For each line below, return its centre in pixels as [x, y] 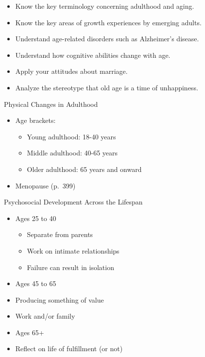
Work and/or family [45, 316]
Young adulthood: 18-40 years [71, 136]
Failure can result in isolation [70, 267]
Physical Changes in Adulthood [51, 104]
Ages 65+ [30, 332]
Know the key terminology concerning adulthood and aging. [105, 6]
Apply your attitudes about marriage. [71, 71]
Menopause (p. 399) [45, 185]
